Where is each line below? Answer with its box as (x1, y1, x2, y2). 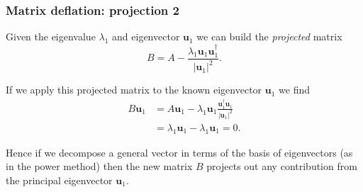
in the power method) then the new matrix (6, 159, 193, 174)
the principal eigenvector (6, 172, 113, 187)
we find (279, 82, 310, 97)
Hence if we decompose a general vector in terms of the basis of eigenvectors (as (6, 145, 353, 159)
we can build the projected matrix (196, 29, 342, 44)
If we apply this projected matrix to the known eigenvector (6, 82, 262, 97)
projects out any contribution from (206, 159, 357, 174)
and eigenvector (112, 29, 180, 44)
